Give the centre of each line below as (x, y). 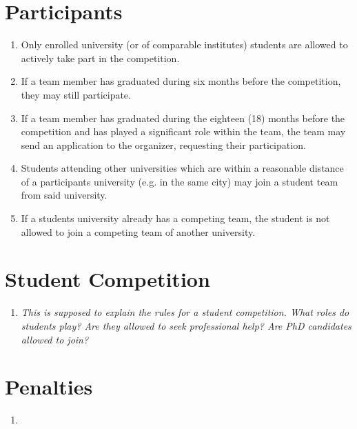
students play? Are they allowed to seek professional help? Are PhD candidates (186, 325)
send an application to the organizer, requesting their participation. (163, 144)
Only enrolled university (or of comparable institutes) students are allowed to (184, 44)
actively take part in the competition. (100, 58)
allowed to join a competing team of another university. (138, 231)
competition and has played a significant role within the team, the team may (183, 131)
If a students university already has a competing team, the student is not (175, 218)
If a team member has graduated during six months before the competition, (181, 81)
